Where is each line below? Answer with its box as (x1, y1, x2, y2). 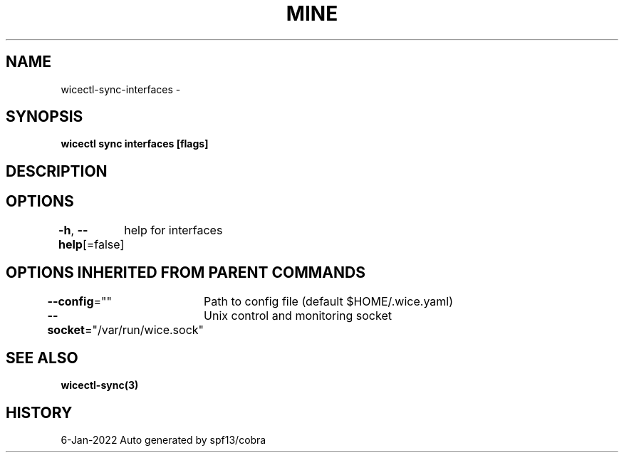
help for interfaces (124, 222, 223, 237)
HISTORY (6, 403, 73, 422)
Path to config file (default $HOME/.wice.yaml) (204, 293, 454, 308)
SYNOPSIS (6, 108, 83, 126)
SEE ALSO (6, 348, 78, 367)
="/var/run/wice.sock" (84, 322, 204, 337)
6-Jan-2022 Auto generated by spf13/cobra (61, 434, 266, 447)
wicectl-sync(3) (61, 379, 139, 392)
